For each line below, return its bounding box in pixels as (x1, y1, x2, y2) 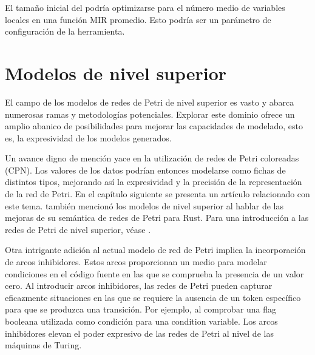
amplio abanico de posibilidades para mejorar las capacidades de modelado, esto (5, 120, 303, 132)
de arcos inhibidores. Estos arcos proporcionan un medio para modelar (5, 255, 267, 268)
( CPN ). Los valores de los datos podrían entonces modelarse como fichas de (5, 163, 286, 176)
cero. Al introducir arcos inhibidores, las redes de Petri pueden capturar (5, 279, 273, 292)
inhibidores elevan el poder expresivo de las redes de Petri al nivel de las (5, 326, 274, 339)
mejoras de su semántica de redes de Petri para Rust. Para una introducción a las (5, 211, 309, 224)
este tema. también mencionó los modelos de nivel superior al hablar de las (5, 199, 283, 212)
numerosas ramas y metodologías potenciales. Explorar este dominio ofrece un (5, 107, 295, 120)
